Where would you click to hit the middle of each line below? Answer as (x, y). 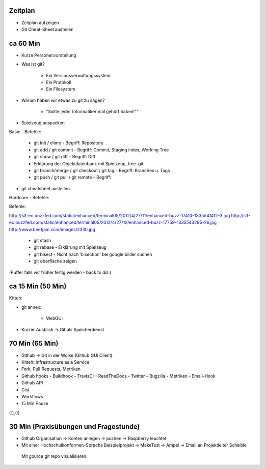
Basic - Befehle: (25, 132)
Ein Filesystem (61, 89)
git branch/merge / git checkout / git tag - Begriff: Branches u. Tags (102, 170)
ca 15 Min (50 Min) (38, 286)
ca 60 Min (25, 44)
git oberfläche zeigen (55, 261)
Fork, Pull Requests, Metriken (51, 369)
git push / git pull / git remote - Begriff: (72, 177)
